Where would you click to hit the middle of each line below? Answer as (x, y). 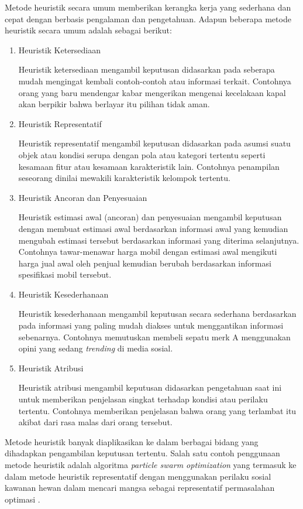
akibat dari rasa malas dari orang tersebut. (95, 422)
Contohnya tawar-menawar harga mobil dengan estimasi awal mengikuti (148, 252)
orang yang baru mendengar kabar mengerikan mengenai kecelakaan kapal (152, 92)
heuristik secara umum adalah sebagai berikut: (88, 30)
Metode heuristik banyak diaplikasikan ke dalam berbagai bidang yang (132, 441)
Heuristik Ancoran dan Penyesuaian (83, 197)
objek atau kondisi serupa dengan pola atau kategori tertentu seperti (142, 154)
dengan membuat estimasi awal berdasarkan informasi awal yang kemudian (153, 228)
